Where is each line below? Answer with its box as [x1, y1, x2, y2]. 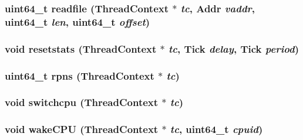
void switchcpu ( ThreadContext [5, 95, 159, 110]
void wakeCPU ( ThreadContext [5, 122, 159, 136]
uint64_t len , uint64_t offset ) [5, 14, 150, 29]
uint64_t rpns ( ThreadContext [5, 68, 154, 83]
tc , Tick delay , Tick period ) [169, 41, 299, 56]
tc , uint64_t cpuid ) [170, 122, 263, 136]
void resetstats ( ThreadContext [5, 41, 157, 56]
